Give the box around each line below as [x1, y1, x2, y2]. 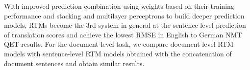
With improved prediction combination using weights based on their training [4, 1, 234, 11]
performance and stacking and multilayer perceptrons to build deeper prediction [4, 10, 245, 20]
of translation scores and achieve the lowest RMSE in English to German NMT [4, 29, 242, 39]
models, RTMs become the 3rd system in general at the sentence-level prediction [4, 20, 246, 30]
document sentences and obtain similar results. [4, 58, 145, 68]
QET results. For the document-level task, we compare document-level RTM [4, 39, 234, 49]
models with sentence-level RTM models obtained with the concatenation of [4, 48, 232, 58]
